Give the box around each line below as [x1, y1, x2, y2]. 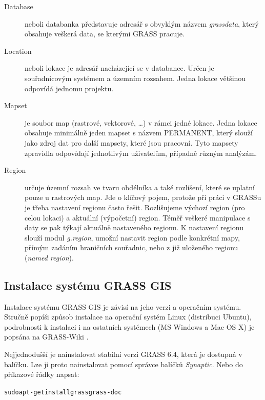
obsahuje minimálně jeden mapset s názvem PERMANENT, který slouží [25, 127, 253, 138]
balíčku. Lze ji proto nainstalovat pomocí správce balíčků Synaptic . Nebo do [4, 358, 243, 369]
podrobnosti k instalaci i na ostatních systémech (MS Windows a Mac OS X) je [4, 321, 255, 332]
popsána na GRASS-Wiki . [4, 331, 89, 342]
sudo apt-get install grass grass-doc [4, 388, 122, 396]
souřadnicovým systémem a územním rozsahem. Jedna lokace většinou [25, 72, 246, 83]
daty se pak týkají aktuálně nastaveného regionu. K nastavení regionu [25, 222, 243, 233]
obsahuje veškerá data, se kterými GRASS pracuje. [25, 28, 185, 39]
